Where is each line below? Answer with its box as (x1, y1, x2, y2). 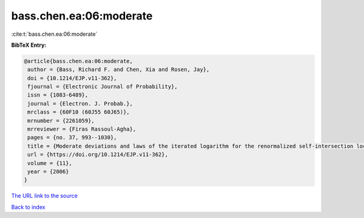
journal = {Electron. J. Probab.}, (27, 100, 133, 107)
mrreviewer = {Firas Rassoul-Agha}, (27, 126, 136, 133)
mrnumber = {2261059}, (27, 117, 95, 124)
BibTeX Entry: (11, 41, 47, 49)
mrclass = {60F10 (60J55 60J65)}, (27, 109, 130, 115)
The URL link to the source (11, 192, 78, 200)
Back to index (11, 203, 45, 211)
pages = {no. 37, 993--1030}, (27, 134, 118, 141)
